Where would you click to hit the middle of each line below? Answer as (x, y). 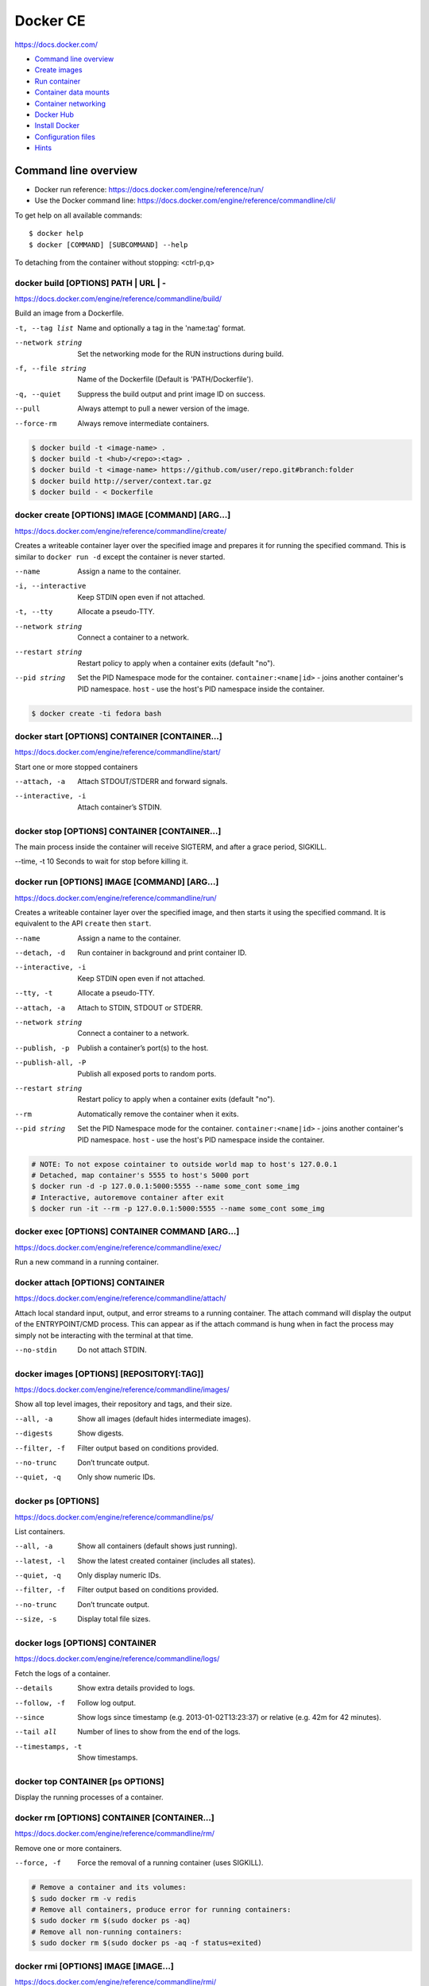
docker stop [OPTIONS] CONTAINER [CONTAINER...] (118, 831)
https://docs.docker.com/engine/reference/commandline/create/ (120, 531)
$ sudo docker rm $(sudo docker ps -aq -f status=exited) (147, 1943)
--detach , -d (40, 953)
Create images (58, 70)
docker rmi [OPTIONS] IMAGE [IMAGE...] (94, 1966)
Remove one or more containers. (68, 1848)
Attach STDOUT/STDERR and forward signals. (153, 782)
